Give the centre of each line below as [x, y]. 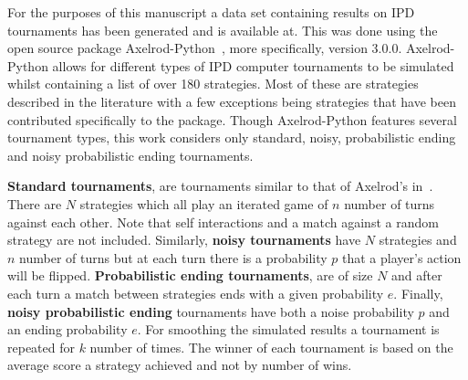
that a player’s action [402, 257]
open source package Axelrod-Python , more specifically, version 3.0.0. [205, 48]
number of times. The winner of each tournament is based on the [271, 347]
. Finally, [418, 293]
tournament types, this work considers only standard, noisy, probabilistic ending [232, 137]
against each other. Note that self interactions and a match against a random [223, 222]
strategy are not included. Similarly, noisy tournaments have [184, 240]
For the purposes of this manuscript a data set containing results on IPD [211, 12]
